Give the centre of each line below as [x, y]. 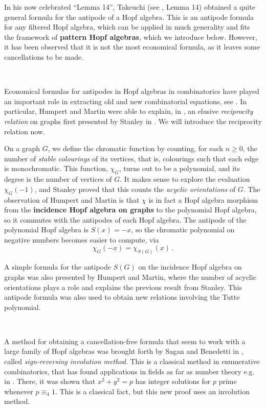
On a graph [22, 148]
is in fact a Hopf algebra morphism [203, 199]
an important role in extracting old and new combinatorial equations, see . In [126, 101]
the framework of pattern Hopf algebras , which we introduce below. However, [131, 37]
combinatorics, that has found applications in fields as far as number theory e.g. [129, 371]
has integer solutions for [173, 381]
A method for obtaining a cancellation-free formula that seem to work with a [125, 341]
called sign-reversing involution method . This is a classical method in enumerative [132, 361]
